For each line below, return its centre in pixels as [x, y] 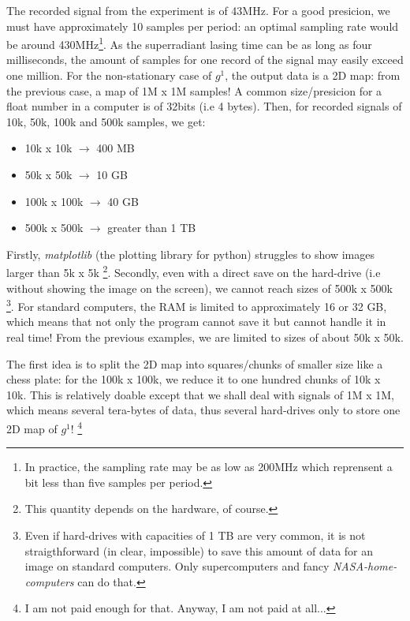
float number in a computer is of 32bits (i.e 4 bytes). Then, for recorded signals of [204, 106]
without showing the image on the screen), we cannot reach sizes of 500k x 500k [199, 288]
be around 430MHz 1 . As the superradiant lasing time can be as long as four [189, 43]
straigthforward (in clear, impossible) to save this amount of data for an [199, 550]
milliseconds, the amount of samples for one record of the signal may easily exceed [205, 60]
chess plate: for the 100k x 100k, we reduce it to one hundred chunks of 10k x [194, 379]
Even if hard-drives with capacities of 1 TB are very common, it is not [195, 535]
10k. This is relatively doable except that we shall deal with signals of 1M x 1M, [200, 394]
